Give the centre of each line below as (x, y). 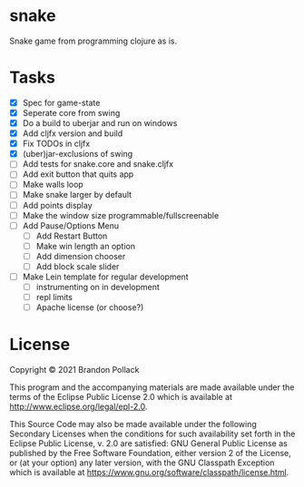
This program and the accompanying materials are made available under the (152, 387)
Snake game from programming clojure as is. (93, 41)
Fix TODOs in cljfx (56, 144)
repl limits (54, 297)
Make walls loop (53, 185)
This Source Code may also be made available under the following (133, 424)
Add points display (57, 205)
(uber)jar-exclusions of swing (78, 154)
